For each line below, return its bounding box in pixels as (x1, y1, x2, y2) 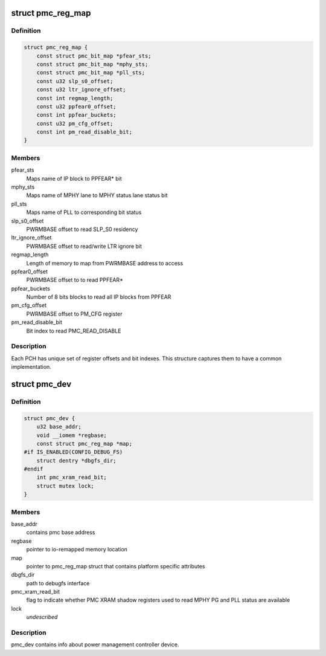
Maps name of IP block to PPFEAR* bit (26, 175, 122, 182)
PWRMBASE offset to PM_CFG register (26, 310, 123, 317)
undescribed (26, 614, 58, 621)
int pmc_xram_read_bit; (36, 474, 107, 481)
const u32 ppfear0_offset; (36, 103, 117, 110)
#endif (24, 466, 43, 473)
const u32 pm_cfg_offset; (36, 120, 113, 127)
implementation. (11, 363, 51, 371)
